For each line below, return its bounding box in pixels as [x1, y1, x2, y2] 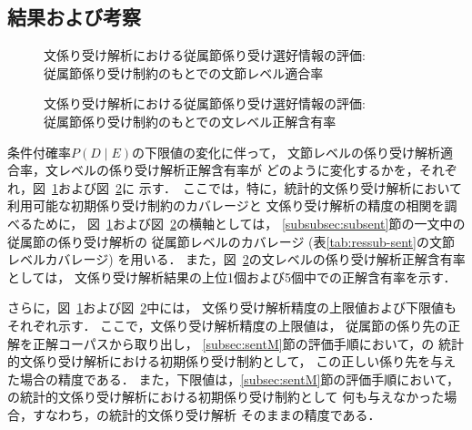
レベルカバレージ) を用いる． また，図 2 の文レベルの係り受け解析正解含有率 [7, 250, 466, 269]
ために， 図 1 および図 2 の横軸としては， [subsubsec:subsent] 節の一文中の [32, 213, 466, 232]
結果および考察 [7, 3, 141, 31]
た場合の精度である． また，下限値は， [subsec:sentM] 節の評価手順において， [7, 369, 459, 388]
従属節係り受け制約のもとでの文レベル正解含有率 [44, 111, 336, 130]
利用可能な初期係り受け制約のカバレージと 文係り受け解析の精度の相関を [7, 196, 445, 215]
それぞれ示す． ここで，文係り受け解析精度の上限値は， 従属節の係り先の [7, 315, 448, 334]
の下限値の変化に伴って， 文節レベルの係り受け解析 [132, 142, 441, 161]
